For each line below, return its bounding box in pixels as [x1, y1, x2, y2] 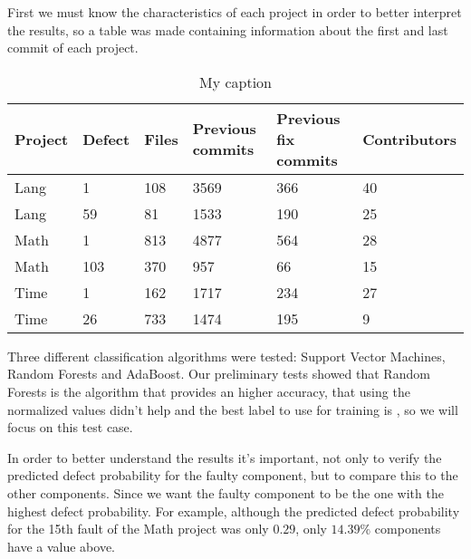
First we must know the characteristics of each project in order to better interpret [7, 3, 462, 21]
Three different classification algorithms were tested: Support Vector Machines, [7, 346, 446, 365]
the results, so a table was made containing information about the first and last [7, 20, 448, 39]
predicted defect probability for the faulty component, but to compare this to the [7, 466, 458, 485]
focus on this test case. [7, 418, 133, 437]
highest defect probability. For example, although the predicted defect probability [7, 501, 460, 520]
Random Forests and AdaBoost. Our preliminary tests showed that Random [7, 364, 430, 383]
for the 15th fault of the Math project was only [7, 519, 269, 538]
